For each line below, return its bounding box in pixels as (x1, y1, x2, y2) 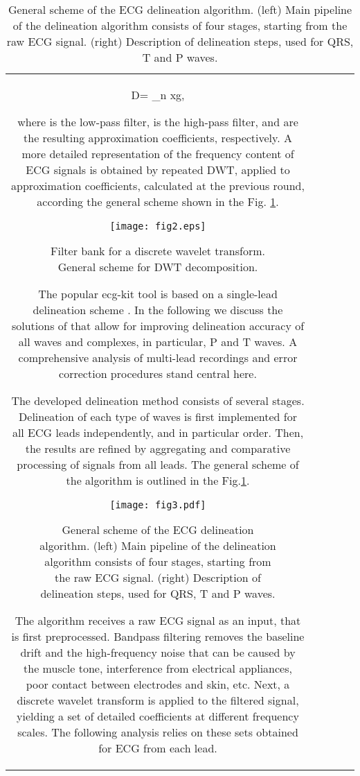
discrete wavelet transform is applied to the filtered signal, (17, 692, 299, 708)
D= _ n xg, (131, 87, 185, 103)
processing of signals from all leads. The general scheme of (17, 456, 299, 472)
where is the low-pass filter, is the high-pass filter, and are (17, 114, 298, 130)
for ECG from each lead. (98, 740, 217, 756)
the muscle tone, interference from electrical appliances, (24, 660, 292, 676)
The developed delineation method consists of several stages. (11, 393, 305, 408)
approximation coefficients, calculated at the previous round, (11, 178, 305, 193)
